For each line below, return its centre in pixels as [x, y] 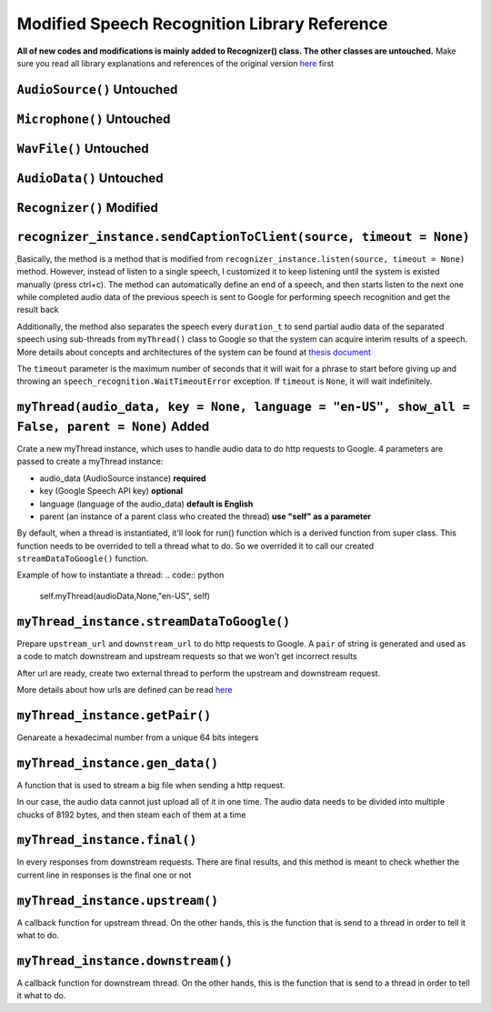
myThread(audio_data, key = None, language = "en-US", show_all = [243, 407]
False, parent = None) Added [113, 426]
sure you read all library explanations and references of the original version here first [175, 63]
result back [38, 310]
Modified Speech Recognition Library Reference [202, 24]
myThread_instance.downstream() [125, 961]
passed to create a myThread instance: [90, 461]
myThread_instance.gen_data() [118, 763]
